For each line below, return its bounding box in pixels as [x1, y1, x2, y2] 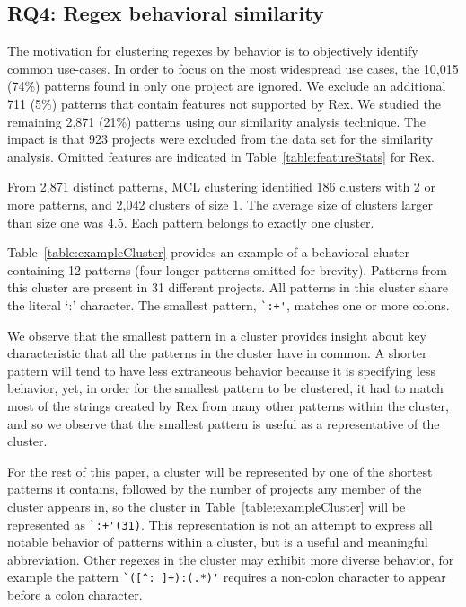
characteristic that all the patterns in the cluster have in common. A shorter [7, 344, 427, 362]
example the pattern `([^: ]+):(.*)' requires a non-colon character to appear [7, 567, 446, 586]
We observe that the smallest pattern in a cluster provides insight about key [7, 326, 426, 344]
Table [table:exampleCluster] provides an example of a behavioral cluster [7, 243, 410, 262]
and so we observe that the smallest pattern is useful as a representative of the [7, 414, 440, 433]
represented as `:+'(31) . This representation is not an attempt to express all [7, 514, 433, 533]
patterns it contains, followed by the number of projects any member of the [7, 479, 422, 498]
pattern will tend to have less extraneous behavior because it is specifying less [7, 361, 436, 379]
